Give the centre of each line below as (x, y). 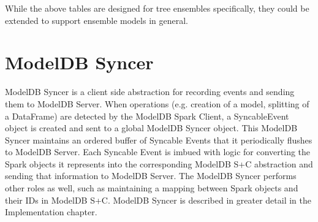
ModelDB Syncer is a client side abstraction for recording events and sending (150, 92)
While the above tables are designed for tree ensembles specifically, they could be (157, 8)
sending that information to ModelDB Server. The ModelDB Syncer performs (151, 176)
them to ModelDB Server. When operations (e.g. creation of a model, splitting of (157, 103)
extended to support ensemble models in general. (97, 20)
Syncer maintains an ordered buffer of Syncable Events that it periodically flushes (159, 140)
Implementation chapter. (51, 212)
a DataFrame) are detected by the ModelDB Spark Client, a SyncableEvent (147, 116)
